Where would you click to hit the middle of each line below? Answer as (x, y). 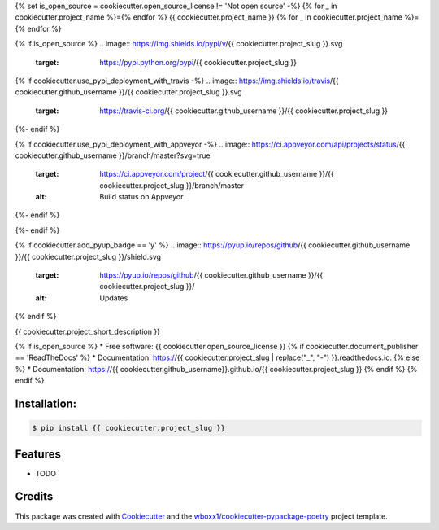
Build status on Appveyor (141, 197)
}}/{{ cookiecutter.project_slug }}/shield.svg (88, 256)
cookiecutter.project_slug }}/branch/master (172, 185)
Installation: (46, 403)
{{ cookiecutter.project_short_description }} (87, 331)
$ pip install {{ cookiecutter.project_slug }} (128, 428)
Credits (34, 497)
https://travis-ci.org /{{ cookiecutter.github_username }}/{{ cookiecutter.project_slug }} (244, 111)
